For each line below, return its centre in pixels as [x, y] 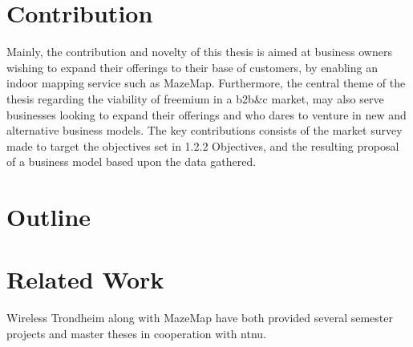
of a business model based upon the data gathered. [132, 161]
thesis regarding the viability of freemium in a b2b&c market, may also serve [195, 98]
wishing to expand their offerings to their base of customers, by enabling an [192, 67]
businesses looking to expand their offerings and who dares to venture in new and [206, 114]
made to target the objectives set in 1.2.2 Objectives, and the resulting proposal [203, 145]
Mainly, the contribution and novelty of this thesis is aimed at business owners [199, 52]
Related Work [85, 279]
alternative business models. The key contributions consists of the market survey [204, 130]
